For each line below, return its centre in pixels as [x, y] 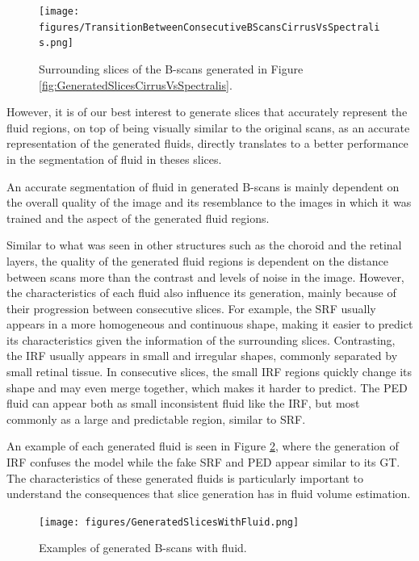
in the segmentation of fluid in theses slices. [114, 159]
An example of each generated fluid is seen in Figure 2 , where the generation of [203, 446]
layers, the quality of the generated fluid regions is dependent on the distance [197, 260]
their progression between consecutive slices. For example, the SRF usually [191, 308]
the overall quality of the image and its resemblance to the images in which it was [209, 202]
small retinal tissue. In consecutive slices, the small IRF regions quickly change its [209, 372]
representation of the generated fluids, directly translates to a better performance [207, 143]
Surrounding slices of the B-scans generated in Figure [171, 68]
